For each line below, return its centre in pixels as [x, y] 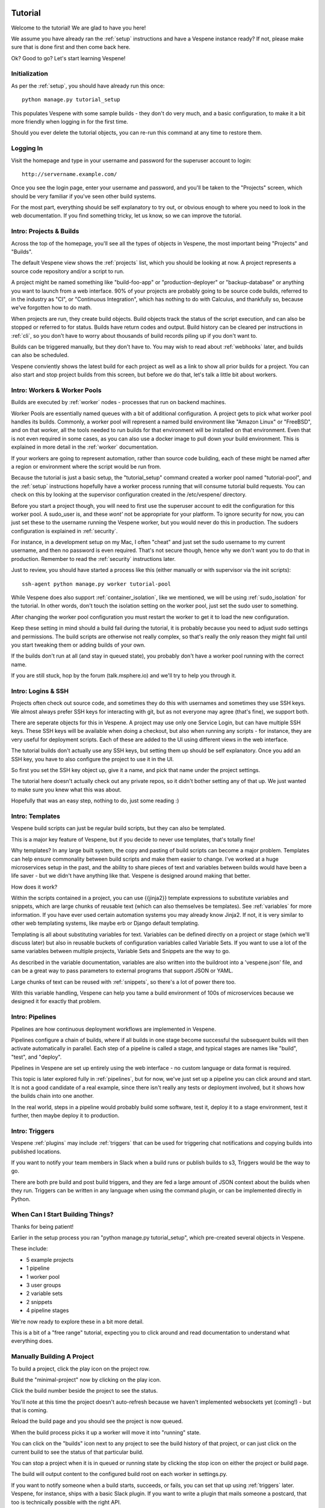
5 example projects [50, 1259]
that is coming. [29, 1410]
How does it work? [34, 887]
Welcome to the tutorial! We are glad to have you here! [79, 28]
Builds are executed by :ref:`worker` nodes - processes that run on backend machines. [119, 402]
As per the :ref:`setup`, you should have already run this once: [88, 86]
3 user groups [44, 1285]
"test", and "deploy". [36, 1057]
